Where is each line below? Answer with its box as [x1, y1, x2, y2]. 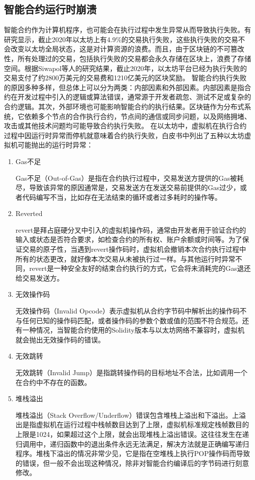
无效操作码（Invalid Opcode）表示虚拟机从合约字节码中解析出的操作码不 [15, 306, 247, 316]
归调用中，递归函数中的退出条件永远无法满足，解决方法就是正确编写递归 [15, 438, 249, 449]
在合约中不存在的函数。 [15, 377, 91, 387]
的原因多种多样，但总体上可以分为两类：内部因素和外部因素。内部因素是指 [4, 82, 244, 92]
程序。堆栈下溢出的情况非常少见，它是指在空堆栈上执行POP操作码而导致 [15, 448, 250, 458]
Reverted [15, 208, 43, 218]
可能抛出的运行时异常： [17, 140, 93, 150]
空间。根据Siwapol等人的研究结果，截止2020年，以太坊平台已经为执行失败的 [4, 63, 247, 73]
